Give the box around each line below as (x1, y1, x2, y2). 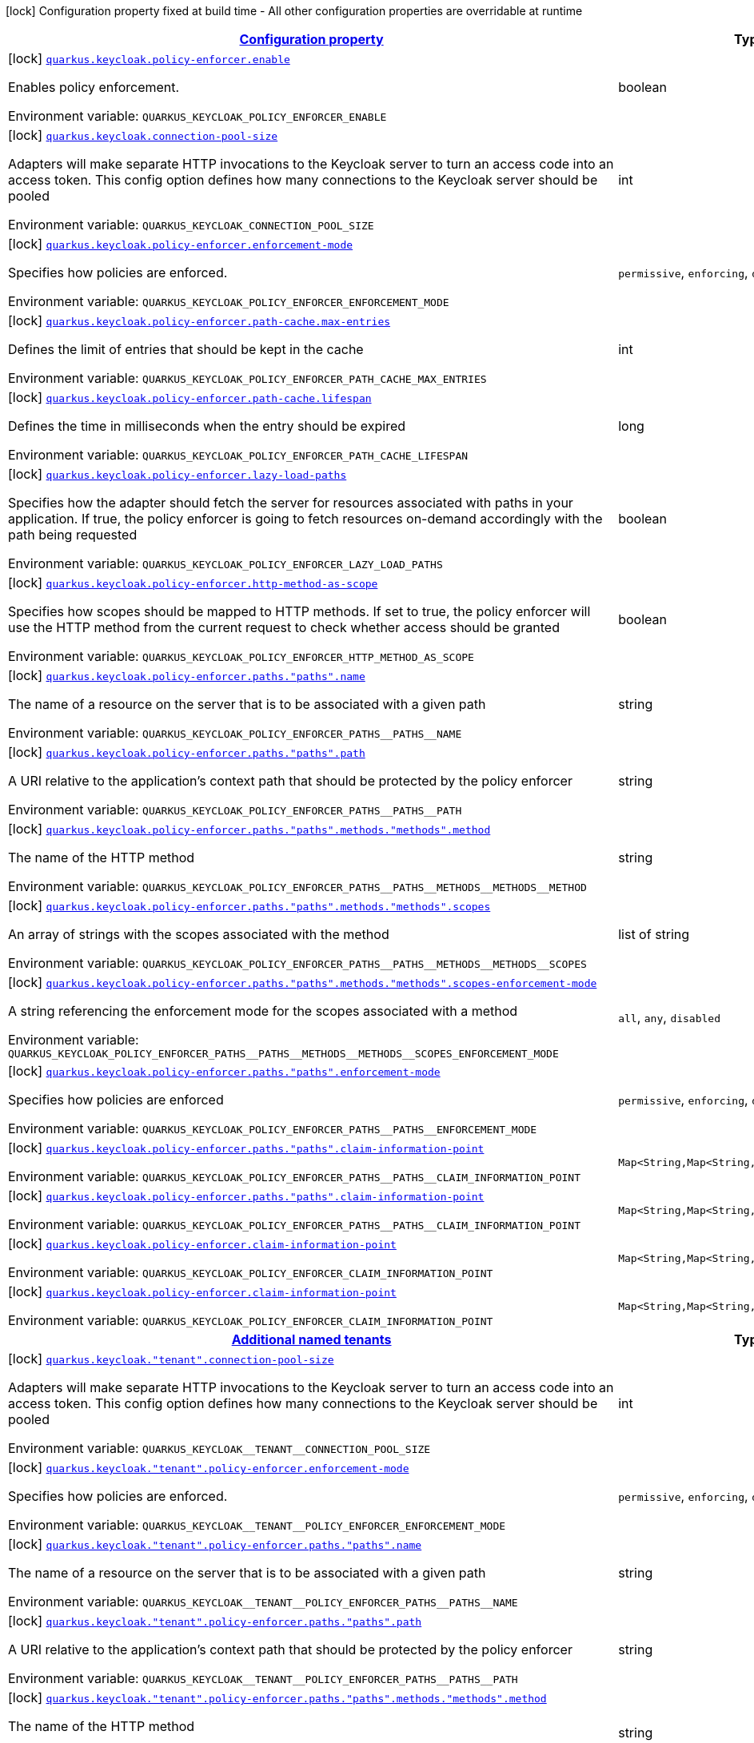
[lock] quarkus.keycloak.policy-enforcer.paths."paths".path (8, 744, 365, 760)
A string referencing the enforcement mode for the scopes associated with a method (8, 1003, 518, 1019)
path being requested (8, 527, 138, 543)
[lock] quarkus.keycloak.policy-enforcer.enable (8, 50, 290, 66)
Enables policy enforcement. (8, 79, 180, 95)
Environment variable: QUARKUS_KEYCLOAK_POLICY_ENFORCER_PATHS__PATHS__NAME (8, 725, 462, 741)
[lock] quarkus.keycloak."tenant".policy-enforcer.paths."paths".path (8, 1613, 422, 1629)
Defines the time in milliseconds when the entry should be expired (8, 418, 406, 434)
